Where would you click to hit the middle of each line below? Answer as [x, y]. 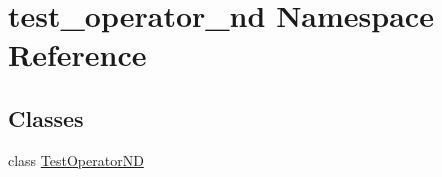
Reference [77, 54]
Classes [46, 117]
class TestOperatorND [76, 159]
